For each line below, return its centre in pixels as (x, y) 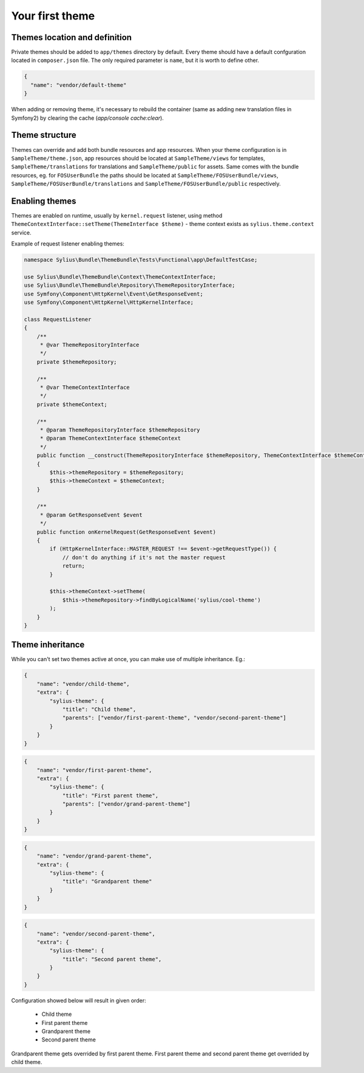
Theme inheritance (48, 645)
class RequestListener (58, 319)
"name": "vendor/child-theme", (83, 684)
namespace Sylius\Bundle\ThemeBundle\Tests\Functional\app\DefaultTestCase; (141, 260)
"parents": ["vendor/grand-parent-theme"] (126, 804)
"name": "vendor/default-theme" (79, 85)
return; (73, 566)
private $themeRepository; (77, 362)
